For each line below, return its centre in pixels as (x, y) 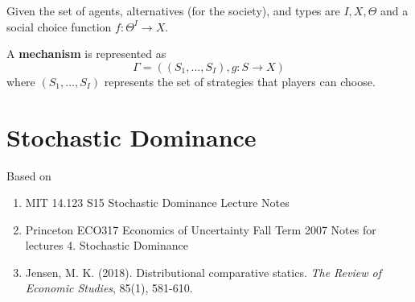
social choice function (59, 26)
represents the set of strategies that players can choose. (240, 81)
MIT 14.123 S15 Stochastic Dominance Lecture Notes (157, 203)
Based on (29, 175)
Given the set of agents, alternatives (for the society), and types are (173, 10)
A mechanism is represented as (86, 54)
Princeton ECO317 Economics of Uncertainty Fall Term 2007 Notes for (201, 229)
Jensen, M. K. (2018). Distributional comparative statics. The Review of (203, 272)
